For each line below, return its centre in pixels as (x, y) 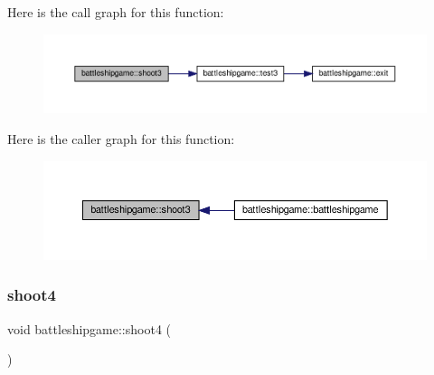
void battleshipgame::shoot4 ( (90, 328)
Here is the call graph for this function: (116, 12)
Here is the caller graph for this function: (121, 139)
